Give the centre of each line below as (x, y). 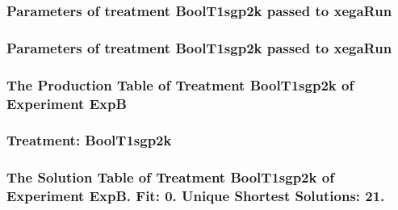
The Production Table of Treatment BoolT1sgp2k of (180, 84)
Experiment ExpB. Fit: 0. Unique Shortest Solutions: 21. (196, 196)
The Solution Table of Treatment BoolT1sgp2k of (170, 177)
